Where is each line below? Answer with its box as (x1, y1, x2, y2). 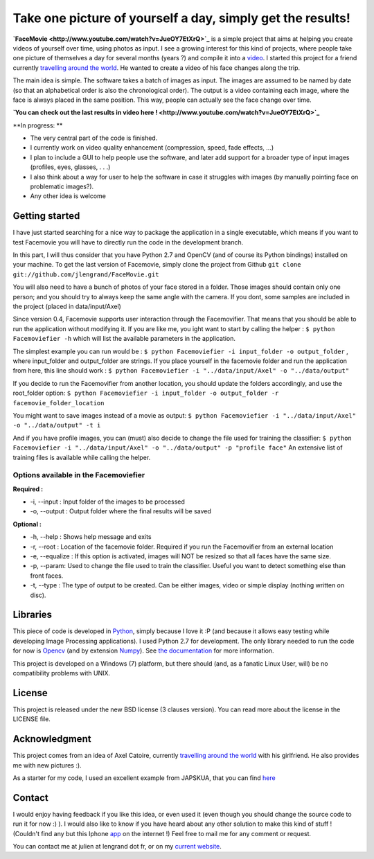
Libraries (12, 609, 52, 621)
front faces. (30, 572, 64, 580)
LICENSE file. (12, 715, 51, 723)
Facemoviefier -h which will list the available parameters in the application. (12, 335, 235, 343)
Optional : (12, 520, 42, 528)
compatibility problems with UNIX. (12, 669, 111, 678)
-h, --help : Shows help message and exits (30, 533, 152, 541)
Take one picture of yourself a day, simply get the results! (12, 10, 351, 26)
